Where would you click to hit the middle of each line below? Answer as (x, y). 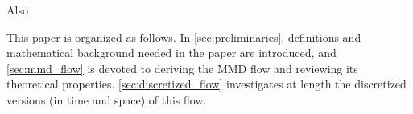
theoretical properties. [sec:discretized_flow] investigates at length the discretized (206, 84)
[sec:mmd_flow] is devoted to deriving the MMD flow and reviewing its (182, 68)
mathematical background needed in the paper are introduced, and (171, 53)
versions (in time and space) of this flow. (107, 99)
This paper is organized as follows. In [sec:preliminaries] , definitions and (184, 37)
